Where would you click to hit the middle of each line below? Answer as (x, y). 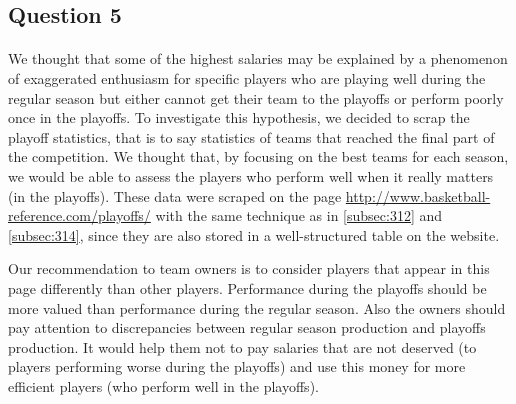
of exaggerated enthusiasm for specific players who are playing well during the (247, 77)
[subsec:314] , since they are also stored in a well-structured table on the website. (254, 234)
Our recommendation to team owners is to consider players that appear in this (249, 268)
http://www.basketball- (418, 195)
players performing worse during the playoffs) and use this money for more (237, 366)
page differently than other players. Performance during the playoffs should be (247, 287)
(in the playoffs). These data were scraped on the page (175, 195)
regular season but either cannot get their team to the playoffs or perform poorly (256, 97)
